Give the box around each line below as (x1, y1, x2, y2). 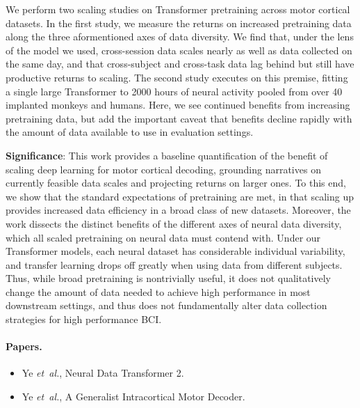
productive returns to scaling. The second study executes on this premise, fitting (6, 70, 348, 84)
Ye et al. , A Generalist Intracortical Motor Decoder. (22, 389, 245, 404)
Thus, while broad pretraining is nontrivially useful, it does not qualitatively (6, 271, 331, 285)
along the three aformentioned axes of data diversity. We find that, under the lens (6, 29, 354, 44)
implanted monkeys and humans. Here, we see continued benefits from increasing (6, 97, 350, 112)
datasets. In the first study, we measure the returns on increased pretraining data (6, 15, 352, 30)
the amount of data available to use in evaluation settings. (6, 125, 254, 139)
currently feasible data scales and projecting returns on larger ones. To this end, (6, 175, 346, 190)
